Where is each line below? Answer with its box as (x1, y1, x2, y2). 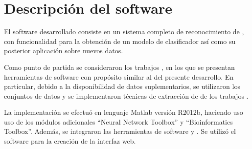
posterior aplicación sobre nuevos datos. (4, 45, 123, 56)
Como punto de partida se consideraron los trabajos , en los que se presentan (4, 62, 235, 72)
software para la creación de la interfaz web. (4, 136, 136, 146)
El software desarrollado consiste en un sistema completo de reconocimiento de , (4, 26, 244, 37)
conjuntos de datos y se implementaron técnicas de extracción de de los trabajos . (4, 90, 249, 101)
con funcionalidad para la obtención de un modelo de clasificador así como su (4, 36, 236, 46)
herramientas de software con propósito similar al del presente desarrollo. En (4, 71, 234, 82)
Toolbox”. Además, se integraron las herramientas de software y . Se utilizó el (4, 126, 236, 136)
